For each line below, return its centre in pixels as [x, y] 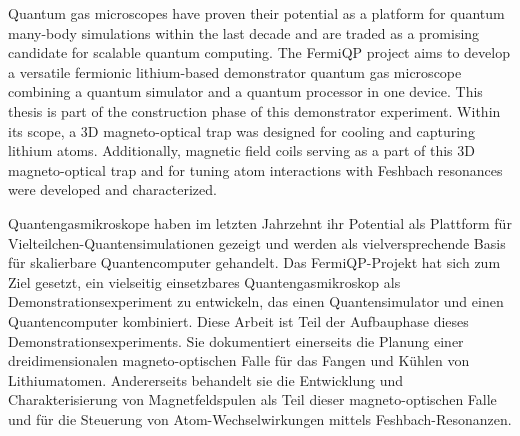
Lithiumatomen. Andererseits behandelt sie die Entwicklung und [206, 379]
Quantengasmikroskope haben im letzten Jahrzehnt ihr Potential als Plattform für [260, 222]
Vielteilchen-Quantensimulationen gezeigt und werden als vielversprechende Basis [257, 242]
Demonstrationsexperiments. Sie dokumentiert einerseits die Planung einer [236, 340]
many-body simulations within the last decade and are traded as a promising [244, 32]
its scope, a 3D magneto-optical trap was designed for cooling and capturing [241, 130]
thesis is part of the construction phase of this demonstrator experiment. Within [254, 110]
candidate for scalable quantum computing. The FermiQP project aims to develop [259, 52]
